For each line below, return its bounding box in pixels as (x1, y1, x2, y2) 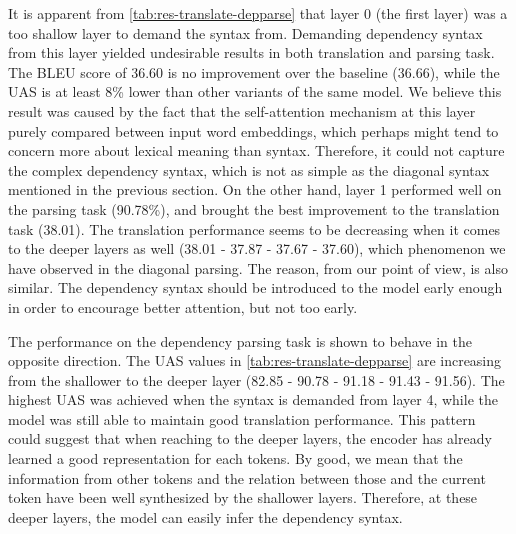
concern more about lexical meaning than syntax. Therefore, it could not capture (8, 140, 505, 161)
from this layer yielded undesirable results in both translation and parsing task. (8, 42, 495, 63)
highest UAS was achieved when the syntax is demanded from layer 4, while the (8, 389, 498, 410)
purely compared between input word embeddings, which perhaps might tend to (8, 120, 499, 141)
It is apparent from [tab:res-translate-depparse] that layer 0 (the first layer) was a (8, 3, 508, 23)
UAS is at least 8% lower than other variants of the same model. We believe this (8, 81, 502, 102)
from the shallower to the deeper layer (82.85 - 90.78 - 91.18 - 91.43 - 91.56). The (8, 369, 505, 390)
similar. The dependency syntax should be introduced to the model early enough (8, 277, 503, 298)
